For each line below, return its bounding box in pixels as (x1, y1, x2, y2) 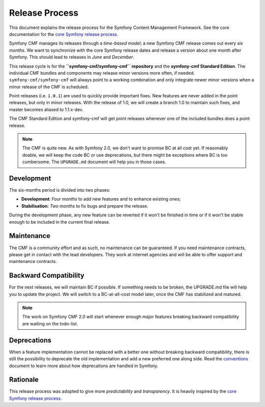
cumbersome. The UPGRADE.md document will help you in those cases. (22, 159, 166, 165)
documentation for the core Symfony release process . (9, 31, 119, 37)
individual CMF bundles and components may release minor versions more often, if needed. (9, 70, 195, 76)
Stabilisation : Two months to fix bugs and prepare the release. (21, 203, 148, 209)
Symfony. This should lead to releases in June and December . (9, 54, 134, 60)
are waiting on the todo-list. (22, 320, 79, 326)
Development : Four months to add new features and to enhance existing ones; (21, 196, 181, 202)
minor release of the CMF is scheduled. (9, 84, 89, 89)
